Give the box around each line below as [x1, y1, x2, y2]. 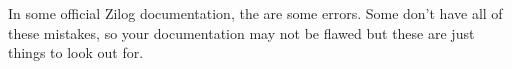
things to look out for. [8, 42, 144, 63]
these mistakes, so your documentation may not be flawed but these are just [8, 22, 475, 43]
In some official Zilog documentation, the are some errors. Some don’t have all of [8, 3, 503, 23]
